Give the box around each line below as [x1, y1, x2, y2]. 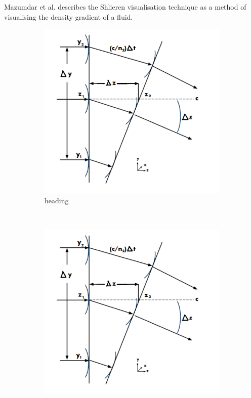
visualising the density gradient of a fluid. [4, 11, 133, 22]
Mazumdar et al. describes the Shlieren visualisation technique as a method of [4, 2, 246, 12]
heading [45, 195, 69, 205]
